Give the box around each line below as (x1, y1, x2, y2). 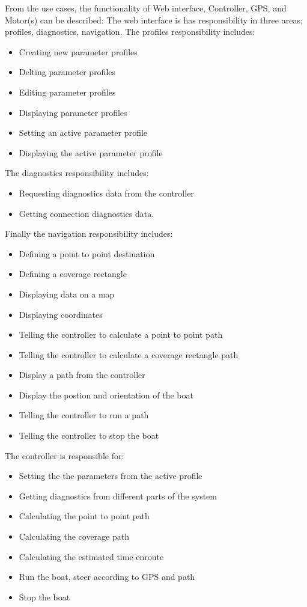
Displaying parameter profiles (19, 106, 127, 118)
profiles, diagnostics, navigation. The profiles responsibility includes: (5, 25, 255, 38)
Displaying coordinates (19, 308, 103, 320)
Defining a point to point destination (19, 247, 155, 260)
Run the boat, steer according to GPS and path (19, 570, 195, 583)
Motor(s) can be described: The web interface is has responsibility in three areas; (5, 13, 303, 26)
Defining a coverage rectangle (19, 267, 127, 280)
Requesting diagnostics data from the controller (19, 186, 194, 199)
